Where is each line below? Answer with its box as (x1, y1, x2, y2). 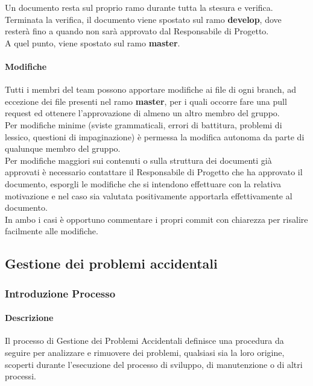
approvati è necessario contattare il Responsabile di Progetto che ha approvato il (5, 166, 303, 178)
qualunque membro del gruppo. (5, 142, 121, 155)
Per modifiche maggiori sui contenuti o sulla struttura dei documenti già (5, 154, 272, 166)
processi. (5, 370, 36, 382)
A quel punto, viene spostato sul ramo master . (5, 36, 180, 49)
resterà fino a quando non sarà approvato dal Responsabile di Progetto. (5, 25, 269, 37)
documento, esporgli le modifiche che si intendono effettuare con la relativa (5, 177, 281, 190)
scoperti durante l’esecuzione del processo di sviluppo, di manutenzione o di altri (5, 358, 303, 370)
